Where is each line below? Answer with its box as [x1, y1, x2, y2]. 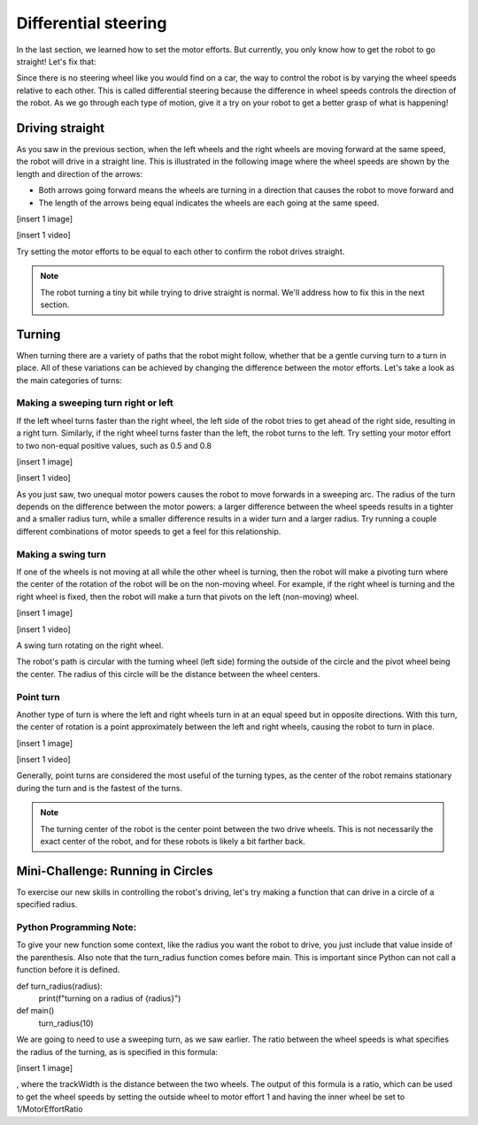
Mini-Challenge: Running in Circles [16, 863, 213, 878]
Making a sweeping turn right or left [16, 397, 174, 409]
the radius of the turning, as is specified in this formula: [16, 1046, 219, 1057]
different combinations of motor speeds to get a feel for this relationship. [16, 526, 281, 536]
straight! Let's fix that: [16, 56, 96, 66]
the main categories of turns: [16, 374, 123, 385]
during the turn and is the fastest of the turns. [16, 782, 183, 793]
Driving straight [16, 120, 105, 135]
